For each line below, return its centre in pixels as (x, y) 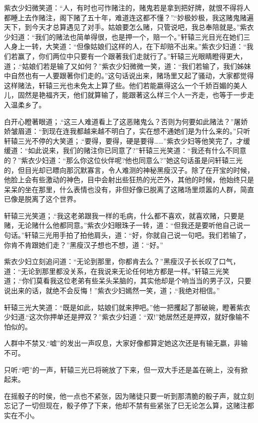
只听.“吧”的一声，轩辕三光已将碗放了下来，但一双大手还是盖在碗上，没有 (123, 369)
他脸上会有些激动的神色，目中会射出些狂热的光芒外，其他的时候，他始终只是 (129, 180)
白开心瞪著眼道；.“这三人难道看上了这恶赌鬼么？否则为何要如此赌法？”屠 (123, 121)
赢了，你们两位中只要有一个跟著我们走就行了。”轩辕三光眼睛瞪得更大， (132, 56)
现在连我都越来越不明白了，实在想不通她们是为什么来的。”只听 (150, 131)
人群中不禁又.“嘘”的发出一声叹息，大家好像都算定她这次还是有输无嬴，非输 (126, 343)
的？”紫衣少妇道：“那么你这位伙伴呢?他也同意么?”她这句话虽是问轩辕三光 (124, 160)
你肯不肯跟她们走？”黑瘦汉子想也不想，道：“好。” (84, 244)
